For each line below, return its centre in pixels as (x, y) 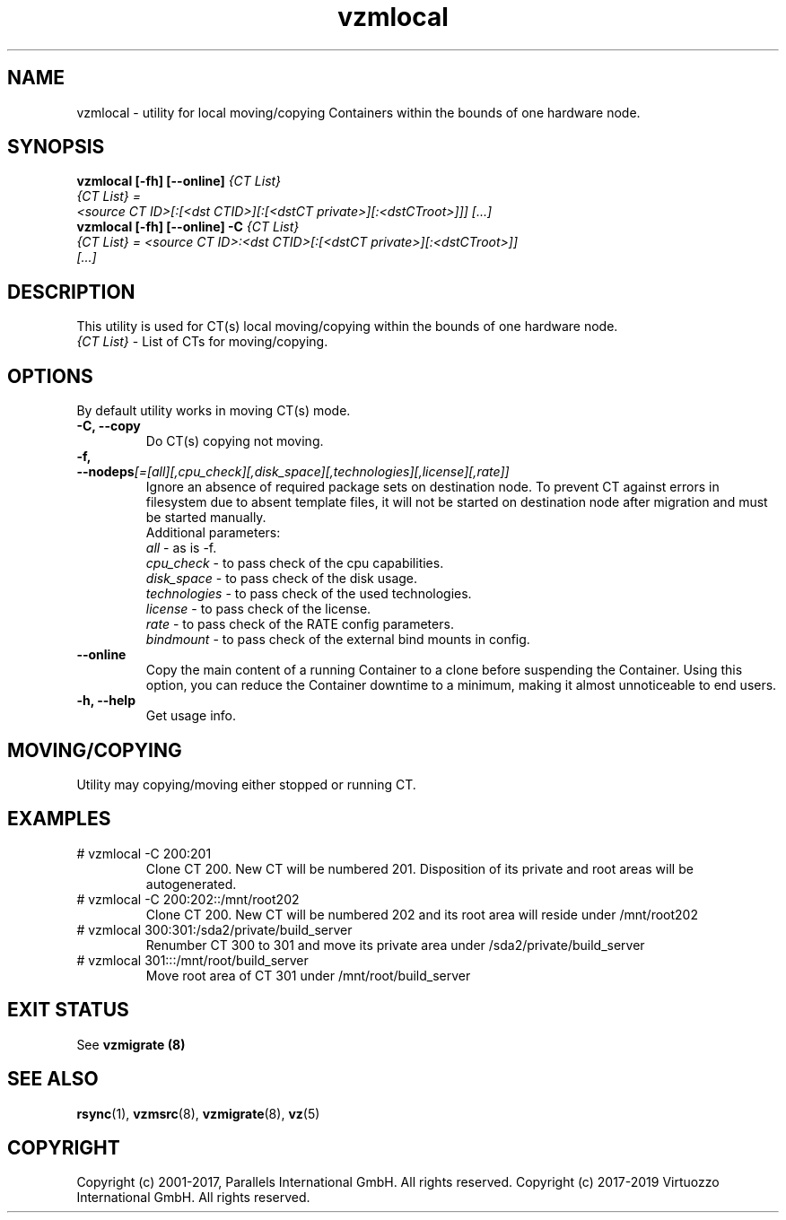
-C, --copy (109, 426)
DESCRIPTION (71, 292)
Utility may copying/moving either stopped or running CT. (246, 784)
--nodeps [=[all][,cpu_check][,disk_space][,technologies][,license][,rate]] (293, 472)
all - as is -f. (181, 548)
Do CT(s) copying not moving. (235, 441)
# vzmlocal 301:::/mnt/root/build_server (192, 960)
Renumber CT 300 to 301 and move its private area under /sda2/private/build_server (395, 945)
